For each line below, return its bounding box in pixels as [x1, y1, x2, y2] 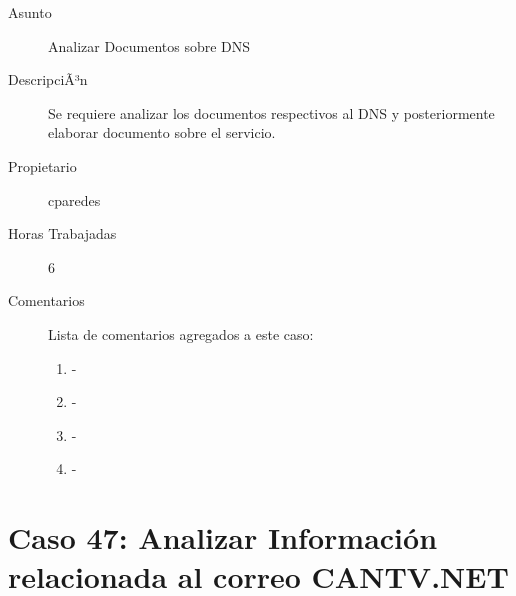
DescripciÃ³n [8, 69, 88, 90]
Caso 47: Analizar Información [8, 517, 438, 558]
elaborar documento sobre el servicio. [48, 122, 276, 143]
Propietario [8, 155, 77, 176]
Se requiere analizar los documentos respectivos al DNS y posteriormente [48, 102, 495, 123]
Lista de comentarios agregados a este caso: [48, 323, 314, 344]
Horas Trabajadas [8, 223, 117, 244]
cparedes [48, 189, 101, 210]
